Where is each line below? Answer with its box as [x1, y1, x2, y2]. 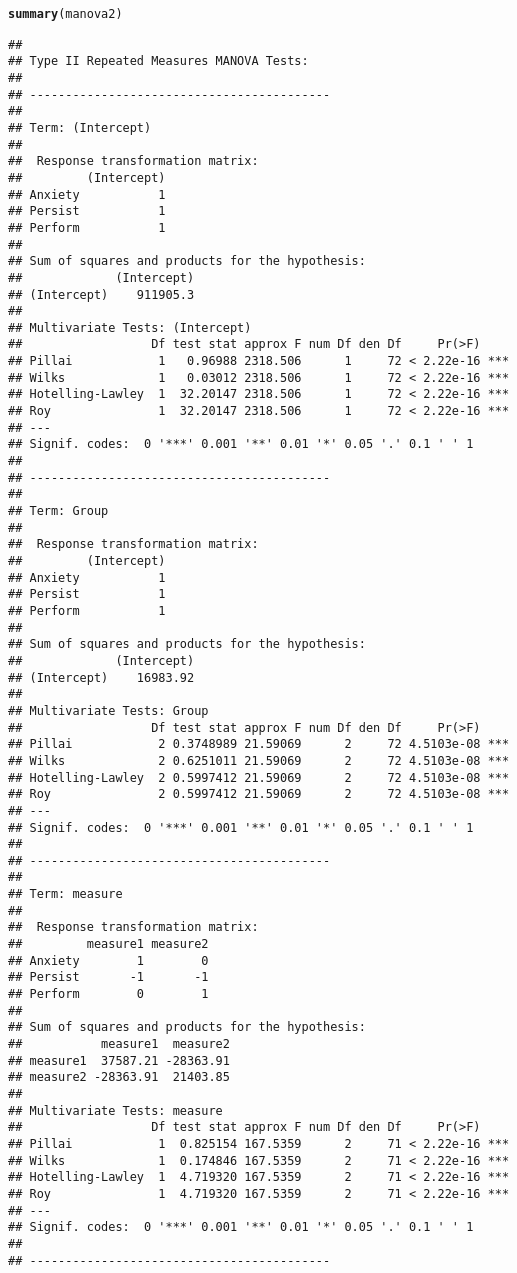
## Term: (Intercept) [8, 120, 152, 135]
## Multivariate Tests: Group [8, 703, 209, 718]
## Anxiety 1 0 [8, 953, 209, 968]
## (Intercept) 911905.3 [8, 287, 195, 302]
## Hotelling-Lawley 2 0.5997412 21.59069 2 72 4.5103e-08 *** [8, 770, 510, 785]
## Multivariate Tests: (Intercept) [8, 320, 252, 335]
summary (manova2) [8, 7, 123, 21]
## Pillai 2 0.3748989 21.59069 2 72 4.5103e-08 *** [8, 737, 510, 752]
